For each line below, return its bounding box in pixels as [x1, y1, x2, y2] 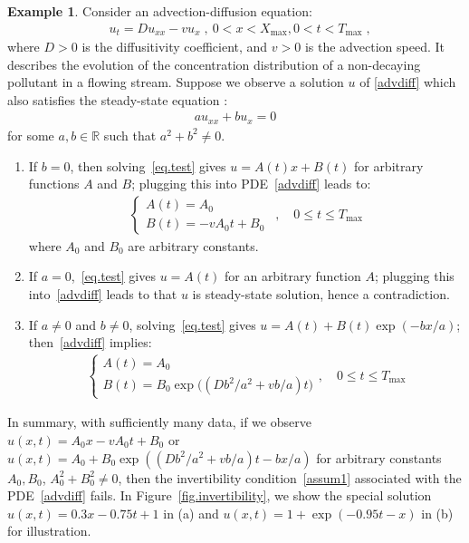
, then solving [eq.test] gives [70, 156, 226, 175]
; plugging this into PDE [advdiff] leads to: [131, 174, 371, 193]
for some [7, 125, 54, 144]
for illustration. [7, 521, 91, 540]
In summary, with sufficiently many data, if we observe [7, 412, 311, 431]
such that [103, 125, 157, 144]
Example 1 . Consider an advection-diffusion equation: [7, 2, 312, 20]
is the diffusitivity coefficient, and [81, 37, 268, 56]
